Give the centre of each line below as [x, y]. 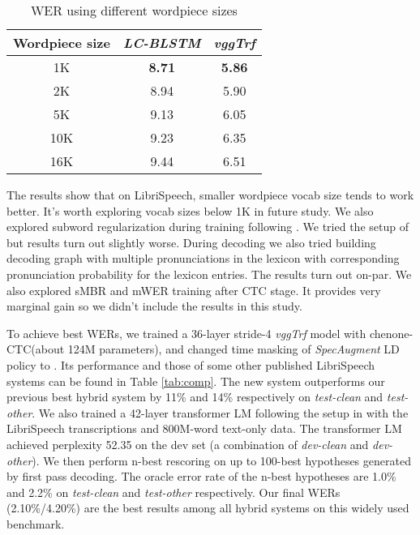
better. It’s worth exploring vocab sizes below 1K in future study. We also [190, 210]
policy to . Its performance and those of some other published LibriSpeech [191, 364]
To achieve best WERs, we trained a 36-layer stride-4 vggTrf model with [186, 333]
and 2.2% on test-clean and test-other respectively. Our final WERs [174, 492]
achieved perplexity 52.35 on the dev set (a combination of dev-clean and [188, 444]
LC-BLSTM [162, 43]
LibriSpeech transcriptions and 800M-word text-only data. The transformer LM [204, 428]
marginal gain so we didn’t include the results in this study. [154, 306]
